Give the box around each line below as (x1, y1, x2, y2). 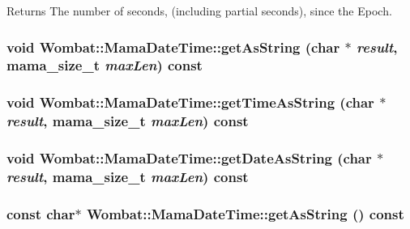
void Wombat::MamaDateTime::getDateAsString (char (6, 148, 372, 168)
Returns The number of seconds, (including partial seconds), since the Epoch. (6, 2, 392, 19)
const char (6, 203, 75, 223)
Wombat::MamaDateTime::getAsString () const (86, 203, 404, 223)
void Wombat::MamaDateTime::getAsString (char (6, 36, 340, 57)
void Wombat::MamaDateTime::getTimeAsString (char (6, 92, 374, 112)
